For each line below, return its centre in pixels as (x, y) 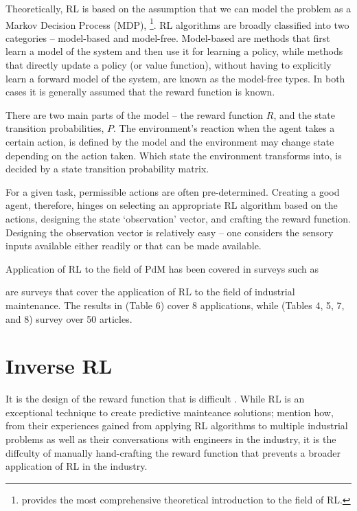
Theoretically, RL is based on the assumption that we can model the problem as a (178, 8)
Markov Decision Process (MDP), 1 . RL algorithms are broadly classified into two (177, 23)
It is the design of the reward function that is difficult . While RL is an (155, 399)
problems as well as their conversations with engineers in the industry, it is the (171, 439)
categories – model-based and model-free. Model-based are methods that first (168, 37)
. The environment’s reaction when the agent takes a (224, 128)
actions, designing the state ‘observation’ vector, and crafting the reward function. (178, 218)
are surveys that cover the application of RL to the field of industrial (150, 292)
